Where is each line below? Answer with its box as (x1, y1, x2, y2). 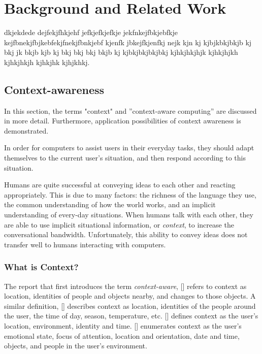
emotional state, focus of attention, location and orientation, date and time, (4, 330, 240, 341)
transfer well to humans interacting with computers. (4, 239, 166, 249)
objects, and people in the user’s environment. (4, 340, 147, 351)
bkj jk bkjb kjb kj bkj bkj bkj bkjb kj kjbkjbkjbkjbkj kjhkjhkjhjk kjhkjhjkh (4, 47, 238, 57)
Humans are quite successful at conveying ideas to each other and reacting (4, 179, 236, 190)
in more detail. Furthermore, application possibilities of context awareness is (4, 115, 241, 126)
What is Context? (4, 261, 79, 273)
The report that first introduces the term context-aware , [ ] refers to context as (4, 280, 247, 291)
